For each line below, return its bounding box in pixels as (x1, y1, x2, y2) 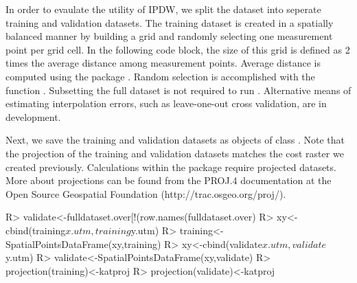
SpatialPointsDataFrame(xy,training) (5, 236, 161, 251)
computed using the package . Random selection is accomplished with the (5, 69, 315, 83)
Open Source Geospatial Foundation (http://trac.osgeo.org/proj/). (5, 186, 286, 201)
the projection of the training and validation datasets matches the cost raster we (5, 146, 344, 160)
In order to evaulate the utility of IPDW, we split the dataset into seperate (5, 2, 321, 16)
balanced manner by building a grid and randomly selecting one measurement (5, 29, 333, 43)
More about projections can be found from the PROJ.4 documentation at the (5, 173, 332, 188)
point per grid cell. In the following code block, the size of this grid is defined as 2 (5, 42, 350, 56)
